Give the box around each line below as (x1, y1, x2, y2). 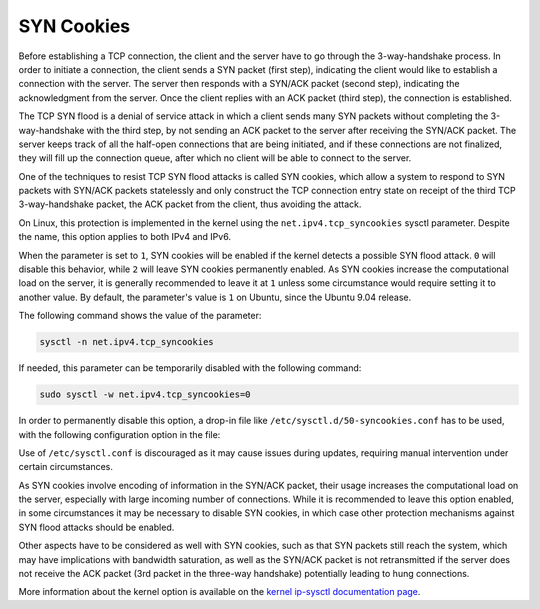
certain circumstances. (18, 461, 114, 473)
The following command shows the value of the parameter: (18, 310, 262, 322)
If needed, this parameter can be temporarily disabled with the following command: (18, 362, 362, 374)
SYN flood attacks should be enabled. (18, 521, 175, 533)
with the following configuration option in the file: (18, 428, 221, 440)
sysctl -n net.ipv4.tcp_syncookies (39, 336, 214, 348)
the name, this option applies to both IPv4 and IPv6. (18, 231, 232, 243)
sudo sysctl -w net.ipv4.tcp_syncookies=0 (39, 389, 251, 400)
